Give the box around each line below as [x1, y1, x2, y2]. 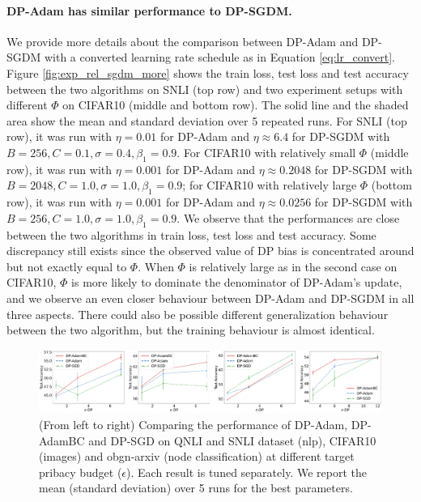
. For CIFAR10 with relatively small [176, 143, 356, 160]
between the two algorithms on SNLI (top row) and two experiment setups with [6, 80, 403, 97]
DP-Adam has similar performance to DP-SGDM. [6, 2, 292, 19]
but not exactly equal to [6, 257, 127, 274]
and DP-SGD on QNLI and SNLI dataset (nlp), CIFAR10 [88, 432, 376, 449]
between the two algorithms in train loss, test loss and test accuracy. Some [6, 226, 376, 243]
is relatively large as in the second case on [189, 257, 398, 274]
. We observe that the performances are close [176, 209, 400, 226]
